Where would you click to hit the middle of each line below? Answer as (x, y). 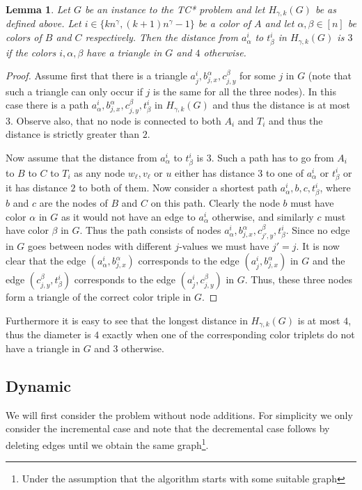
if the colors (31, 52)
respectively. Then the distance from (162, 37)
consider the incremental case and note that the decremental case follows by (168, 428)
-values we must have (224, 245)
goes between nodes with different (100, 245)
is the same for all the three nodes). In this (245, 91)
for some (257, 76)
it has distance (37, 188)
